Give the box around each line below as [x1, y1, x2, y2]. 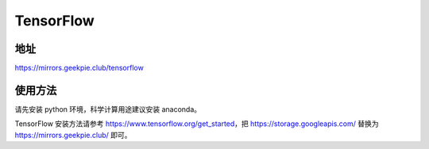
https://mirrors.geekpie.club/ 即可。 [14, 130, 132, 139]
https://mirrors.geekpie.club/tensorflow [14, 63, 145, 73]
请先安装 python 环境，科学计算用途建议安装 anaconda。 [14, 104, 202, 114]
